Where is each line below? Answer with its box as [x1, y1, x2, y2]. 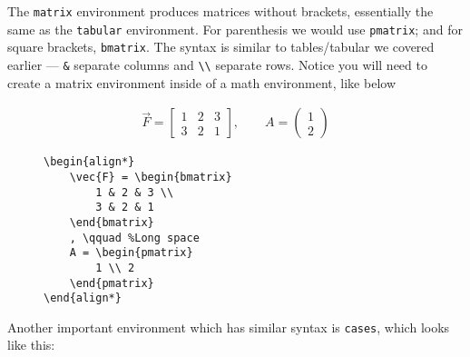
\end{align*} [44, 292, 122, 305]
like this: [7, 335, 55, 354]
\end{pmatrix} [69, 276, 154, 290]
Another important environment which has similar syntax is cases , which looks [7, 317, 450, 336]
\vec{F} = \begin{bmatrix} [69, 170, 232, 183]
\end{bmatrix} [69, 215, 154, 229]
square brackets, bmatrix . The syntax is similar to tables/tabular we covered [7, 37, 435, 56]
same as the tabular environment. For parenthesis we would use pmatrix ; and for [7, 19, 463, 38]
